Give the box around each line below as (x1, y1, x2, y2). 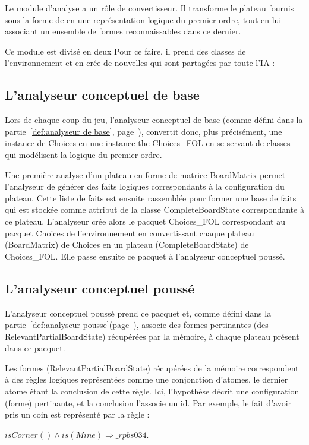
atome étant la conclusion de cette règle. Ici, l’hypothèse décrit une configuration (5, 385, 299, 397)
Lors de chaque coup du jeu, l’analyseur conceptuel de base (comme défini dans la (5, 113, 303, 126)
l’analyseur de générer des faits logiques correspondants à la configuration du (5, 180, 285, 192)
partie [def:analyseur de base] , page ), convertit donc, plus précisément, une (5, 125, 282, 137)
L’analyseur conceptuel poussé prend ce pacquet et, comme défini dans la (5, 307, 272, 319)
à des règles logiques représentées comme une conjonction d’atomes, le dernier (5, 373, 288, 386)
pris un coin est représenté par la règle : (5, 408, 150, 421)
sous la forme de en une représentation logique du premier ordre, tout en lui (5, 13, 282, 26)
